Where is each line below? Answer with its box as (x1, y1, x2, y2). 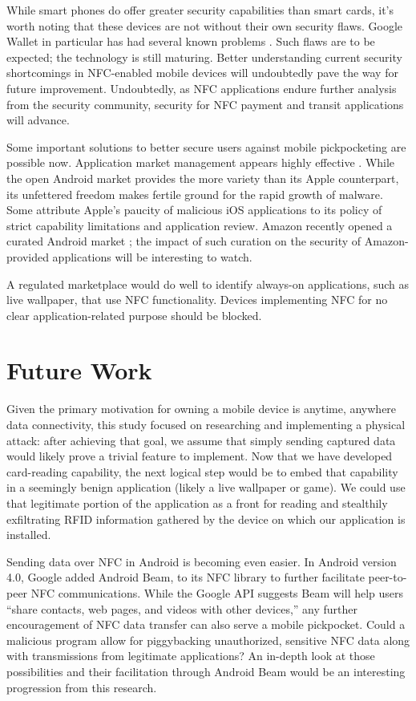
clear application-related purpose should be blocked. (6, 306, 262, 323)
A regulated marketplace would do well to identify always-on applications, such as (6, 275, 410, 292)
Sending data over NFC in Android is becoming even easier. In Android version (6, 553, 397, 569)
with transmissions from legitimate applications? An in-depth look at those (6, 647, 375, 664)
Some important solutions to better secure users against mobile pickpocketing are (6, 138, 406, 155)
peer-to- (368, 569, 407, 586)
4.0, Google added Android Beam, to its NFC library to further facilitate (6, 569, 365, 586)
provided (6, 248, 49, 265)
